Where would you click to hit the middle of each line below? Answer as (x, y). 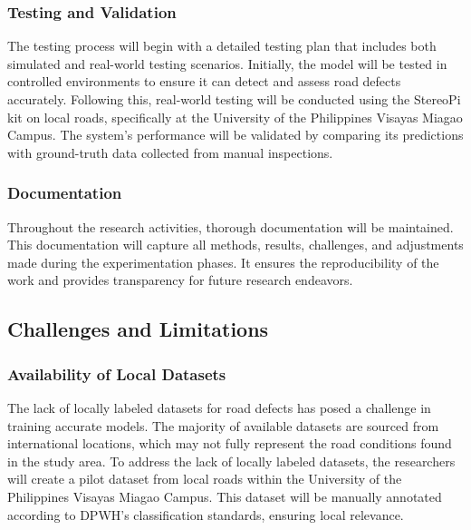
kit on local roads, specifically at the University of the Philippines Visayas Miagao (235, 117)
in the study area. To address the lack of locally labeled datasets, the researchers (231, 461)
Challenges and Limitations (138, 329)
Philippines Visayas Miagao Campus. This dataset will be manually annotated (225, 496)
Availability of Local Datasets (117, 373)
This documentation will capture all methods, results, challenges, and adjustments (235, 245)
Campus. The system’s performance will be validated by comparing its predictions (235, 135)
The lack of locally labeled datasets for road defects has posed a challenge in (219, 407)
